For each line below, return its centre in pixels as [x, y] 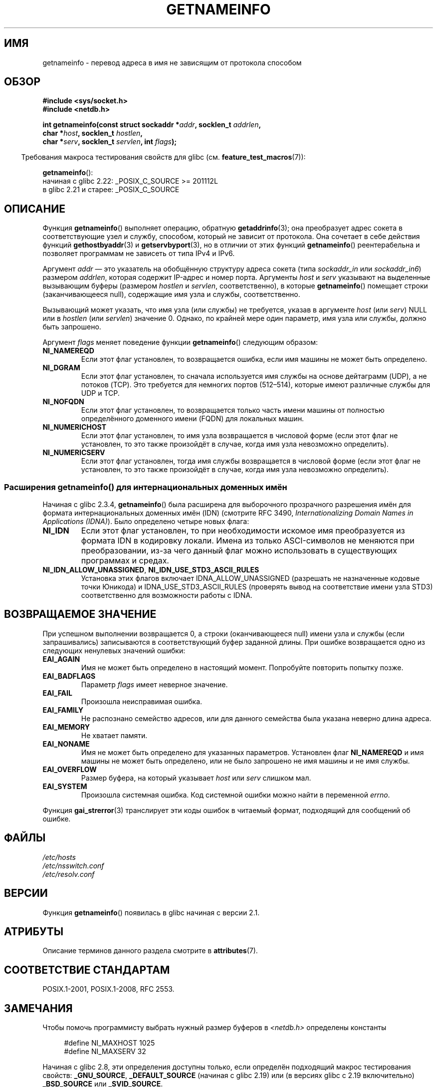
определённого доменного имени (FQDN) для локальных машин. [193, 419]
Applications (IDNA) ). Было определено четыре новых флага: [146, 522]
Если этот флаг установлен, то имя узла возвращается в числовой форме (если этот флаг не [239, 436]
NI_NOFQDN [63, 402]
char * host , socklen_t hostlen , [93, 133]
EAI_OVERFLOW [70, 769]
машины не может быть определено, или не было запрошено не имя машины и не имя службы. [245, 761]
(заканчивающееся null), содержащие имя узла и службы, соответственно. [171, 294]
